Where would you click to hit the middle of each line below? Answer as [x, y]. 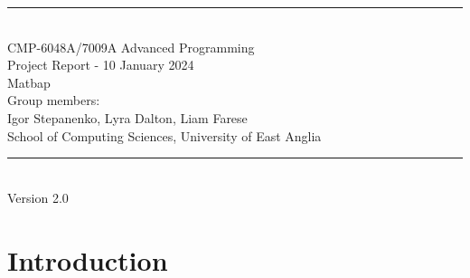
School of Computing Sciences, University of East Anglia [164, 135]
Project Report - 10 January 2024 [101, 65]
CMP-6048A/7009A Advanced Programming [131, 47]
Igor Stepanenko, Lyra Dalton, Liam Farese [127, 117]
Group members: [54, 100]
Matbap [29, 82]
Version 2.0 [38, 197]
